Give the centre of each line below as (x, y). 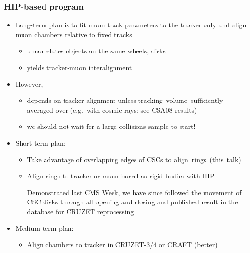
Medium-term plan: (45, 228)
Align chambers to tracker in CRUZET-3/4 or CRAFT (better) (122, 244)
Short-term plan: (40, 142)
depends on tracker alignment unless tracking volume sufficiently (125, 100)
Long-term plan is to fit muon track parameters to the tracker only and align (131, 25)
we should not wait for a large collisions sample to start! (111, 126)
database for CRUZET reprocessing (80, 211)
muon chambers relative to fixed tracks (74, 34)
